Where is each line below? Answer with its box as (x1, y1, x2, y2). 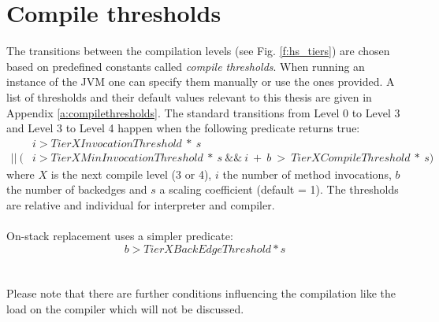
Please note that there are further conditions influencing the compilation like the (6, 284, 396, 301)
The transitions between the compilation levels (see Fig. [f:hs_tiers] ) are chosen (6, 43, 390, 59)
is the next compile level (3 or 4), (50, 165, 212, 182)
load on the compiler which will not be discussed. (6, 300, 244, 316)
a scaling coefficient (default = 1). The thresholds (159, 181, 399, 198)
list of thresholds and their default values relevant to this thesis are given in (6, 88, 372, 105)
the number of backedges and (6, 181, 147, 198)
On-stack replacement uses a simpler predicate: (6, 228, 233, 244)
